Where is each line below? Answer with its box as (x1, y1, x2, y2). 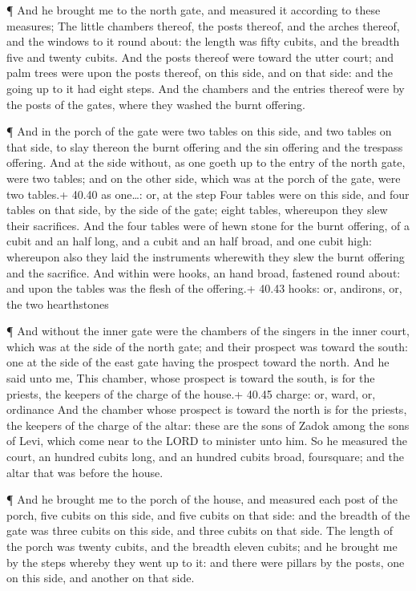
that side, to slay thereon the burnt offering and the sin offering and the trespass (6, 138, 403, 155)
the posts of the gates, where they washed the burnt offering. (6, 95, 305, 112)
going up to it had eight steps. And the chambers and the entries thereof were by (6, 79, 405, 96)
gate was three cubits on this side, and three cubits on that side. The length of (6, 522, 393, 539)
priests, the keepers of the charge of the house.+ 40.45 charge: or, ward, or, (6, 385, 376, 402)
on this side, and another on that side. (6, 569, 195, 586)
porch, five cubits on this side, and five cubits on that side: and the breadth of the (6, 506, 410, 523)
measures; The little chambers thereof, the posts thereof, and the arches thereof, (6, 17, 400, 34)
